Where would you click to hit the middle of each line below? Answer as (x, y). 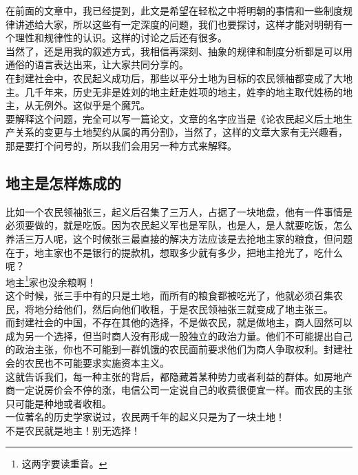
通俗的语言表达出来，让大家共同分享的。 (97, 64)
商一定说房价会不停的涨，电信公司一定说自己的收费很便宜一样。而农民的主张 (179, 390)
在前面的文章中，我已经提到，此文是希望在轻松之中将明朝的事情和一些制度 (174, 10)
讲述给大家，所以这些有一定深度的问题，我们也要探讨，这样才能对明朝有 (179, 24)
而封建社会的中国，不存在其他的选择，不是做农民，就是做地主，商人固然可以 (179, 322)
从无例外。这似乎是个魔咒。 (87, 105)
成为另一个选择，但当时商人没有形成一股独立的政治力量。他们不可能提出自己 (179, 335)
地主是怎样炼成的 (63, 182)
